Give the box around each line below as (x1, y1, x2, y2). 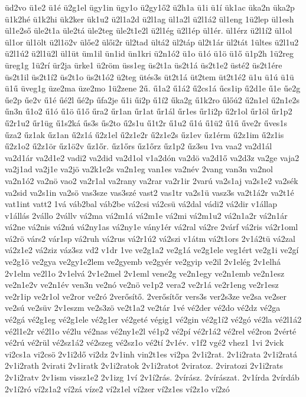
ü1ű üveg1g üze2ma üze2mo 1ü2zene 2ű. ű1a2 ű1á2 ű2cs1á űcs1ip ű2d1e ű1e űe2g (5, 82, 301, 94)
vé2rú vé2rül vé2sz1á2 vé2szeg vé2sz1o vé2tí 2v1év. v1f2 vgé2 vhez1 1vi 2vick (5, 336, 284, 349)
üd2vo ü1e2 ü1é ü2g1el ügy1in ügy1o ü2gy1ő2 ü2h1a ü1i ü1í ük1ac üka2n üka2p (5, 1, 295, 13)
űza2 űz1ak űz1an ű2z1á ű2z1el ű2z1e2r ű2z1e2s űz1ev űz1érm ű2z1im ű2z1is (5, 128, 284, 140)
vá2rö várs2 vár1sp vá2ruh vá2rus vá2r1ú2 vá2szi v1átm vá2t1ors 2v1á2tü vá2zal (5, 232, 295, 244)
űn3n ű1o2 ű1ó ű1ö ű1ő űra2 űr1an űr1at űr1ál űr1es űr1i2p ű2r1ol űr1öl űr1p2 (5, 105, 292, 117)
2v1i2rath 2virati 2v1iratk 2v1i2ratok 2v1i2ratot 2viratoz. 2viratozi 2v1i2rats (5, 359, 284, 372)
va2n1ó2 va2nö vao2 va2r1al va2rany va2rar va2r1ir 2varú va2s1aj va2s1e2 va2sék (5, 174, 298, 186)
